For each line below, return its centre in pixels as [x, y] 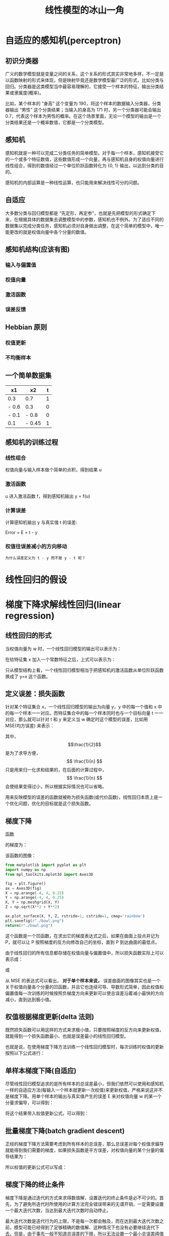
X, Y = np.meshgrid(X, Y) [32, 902]
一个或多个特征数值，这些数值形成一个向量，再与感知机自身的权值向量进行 [87, 159]
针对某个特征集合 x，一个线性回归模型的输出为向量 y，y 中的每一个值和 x [81, 707]
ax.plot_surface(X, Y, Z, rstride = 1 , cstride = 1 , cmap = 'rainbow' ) [75, 916]
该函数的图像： [21, 856]
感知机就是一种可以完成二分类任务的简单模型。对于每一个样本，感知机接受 [82, 153]
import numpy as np [26, 870]
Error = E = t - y [21, 533]
